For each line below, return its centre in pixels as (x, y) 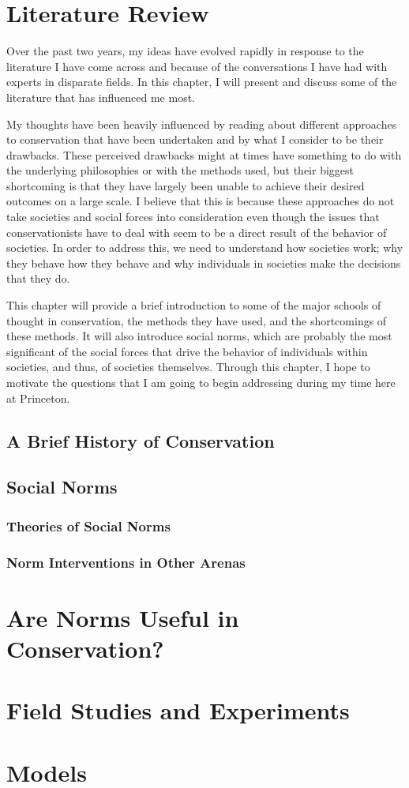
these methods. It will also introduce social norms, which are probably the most (199, 336)
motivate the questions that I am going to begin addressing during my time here (201, 382)
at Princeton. (38, 398)
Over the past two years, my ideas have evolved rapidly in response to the (185, 51)
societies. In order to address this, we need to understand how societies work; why (205, 248)
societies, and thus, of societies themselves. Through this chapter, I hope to (188, 367)
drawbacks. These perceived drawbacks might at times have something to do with (204, 154)
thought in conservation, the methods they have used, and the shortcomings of (197, 320)
